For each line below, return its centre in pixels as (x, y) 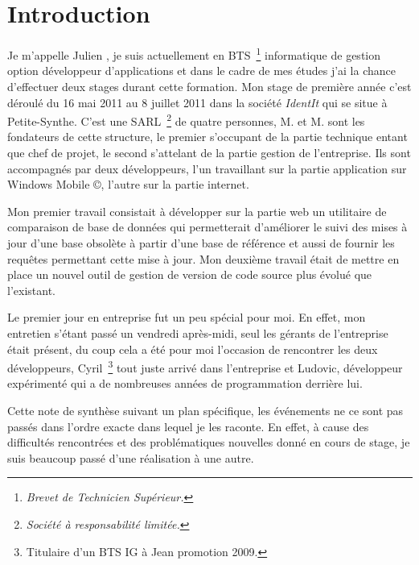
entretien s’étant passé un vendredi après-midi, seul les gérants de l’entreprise (198, 332)
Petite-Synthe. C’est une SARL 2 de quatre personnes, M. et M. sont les (186, 120)
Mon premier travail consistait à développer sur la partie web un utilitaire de (197, 211)
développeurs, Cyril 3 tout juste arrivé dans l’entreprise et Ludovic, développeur (205, 366)
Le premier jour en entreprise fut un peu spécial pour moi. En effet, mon (187, 317)
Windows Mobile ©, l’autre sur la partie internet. (128, 184)
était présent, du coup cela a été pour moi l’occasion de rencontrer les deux (193, 349)
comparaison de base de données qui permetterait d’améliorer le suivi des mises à (207, 227)
